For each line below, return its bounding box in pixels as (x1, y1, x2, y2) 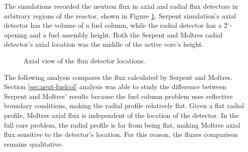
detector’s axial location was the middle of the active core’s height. (4, 39, 204, 49)
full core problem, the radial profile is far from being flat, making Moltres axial (4, 119, 240, 130)
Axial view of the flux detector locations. (23, 55, 145, 65)
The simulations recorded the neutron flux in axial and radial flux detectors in (4, 1, 238, 11)
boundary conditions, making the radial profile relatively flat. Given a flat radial (4, 100, 245, 111)
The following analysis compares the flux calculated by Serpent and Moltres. (4, 72, 233, 82)
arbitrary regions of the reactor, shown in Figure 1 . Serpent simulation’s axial (4, 10, 236, 20)
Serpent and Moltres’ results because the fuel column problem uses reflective (4, 91, 233, 101)
